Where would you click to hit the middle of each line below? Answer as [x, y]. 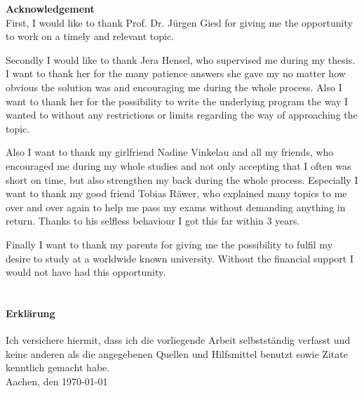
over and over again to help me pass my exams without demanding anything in [176, 207]
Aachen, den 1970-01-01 [57, 381]
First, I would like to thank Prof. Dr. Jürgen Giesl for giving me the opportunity [179, 22]
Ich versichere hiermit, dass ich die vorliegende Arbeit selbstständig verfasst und [178, 340]
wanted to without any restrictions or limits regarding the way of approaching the [182, 115]
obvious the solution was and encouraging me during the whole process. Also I [174, 87]
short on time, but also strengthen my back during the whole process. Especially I [182, 179]
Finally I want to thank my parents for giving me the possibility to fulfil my [169, 244]
